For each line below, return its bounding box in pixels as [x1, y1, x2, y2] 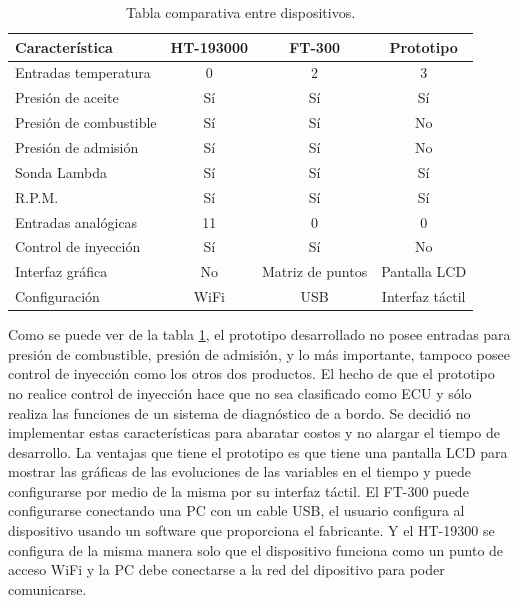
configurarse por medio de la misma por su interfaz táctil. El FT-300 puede [8, 480, 469, 501]
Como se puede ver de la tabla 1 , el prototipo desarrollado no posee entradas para [8, 324, 511, 345]
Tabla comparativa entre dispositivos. [126, 2, 356, 22]
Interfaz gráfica [15, 261, 108, 282]
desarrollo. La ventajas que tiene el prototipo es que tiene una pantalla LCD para [8, 441, 508, 462]
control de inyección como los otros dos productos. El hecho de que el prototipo [8, 363, 495, 384]
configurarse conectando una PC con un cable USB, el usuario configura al [8, 500, 465, 521]
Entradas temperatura [15, 62, 151, 83]
